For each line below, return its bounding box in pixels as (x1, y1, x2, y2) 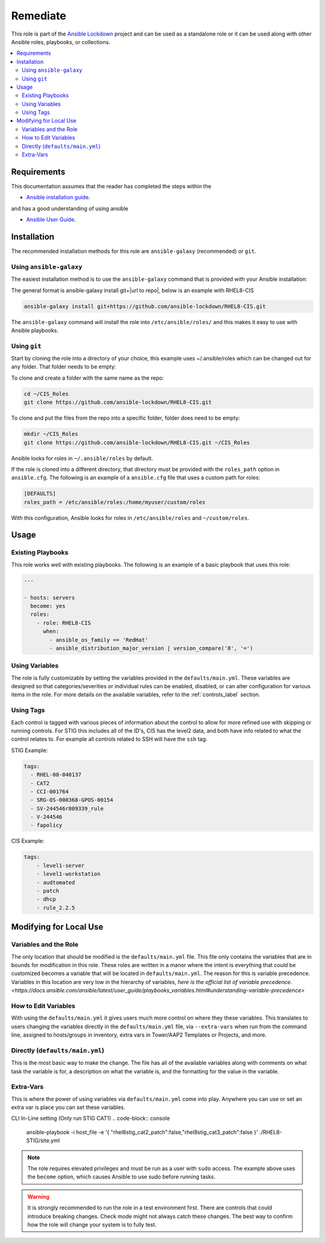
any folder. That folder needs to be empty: (11, 363, 117, 371)
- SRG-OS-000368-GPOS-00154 (30, 797, 113, 804)
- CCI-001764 (30, 788, 69, 795)
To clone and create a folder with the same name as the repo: (11, 374, 164, 382)
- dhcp (36, 896, 56, 903)
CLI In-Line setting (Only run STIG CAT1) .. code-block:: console (11, 1114, 170, 1122)
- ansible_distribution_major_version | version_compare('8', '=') (49, 645, 254, 651)
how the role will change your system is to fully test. (27, 1221, 157, 1228)
